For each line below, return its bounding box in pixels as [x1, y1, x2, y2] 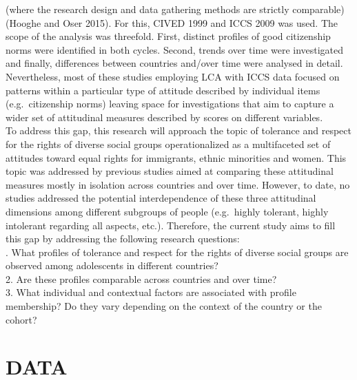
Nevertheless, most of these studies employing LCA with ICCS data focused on [6, 69, 340, 83]
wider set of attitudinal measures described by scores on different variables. [6, 109, 323, 124]
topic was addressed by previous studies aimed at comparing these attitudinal [6, 164, 334, 178]
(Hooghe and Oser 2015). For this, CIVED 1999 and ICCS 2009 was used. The [6, 15, 338, 30]
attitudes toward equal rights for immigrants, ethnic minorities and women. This [6, 150, 347, 165]
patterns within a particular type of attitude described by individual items [6, 83, 320, 97]
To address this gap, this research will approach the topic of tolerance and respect [6, 123, 351, 138]
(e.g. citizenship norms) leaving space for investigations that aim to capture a [6, 96, 334, 111]
